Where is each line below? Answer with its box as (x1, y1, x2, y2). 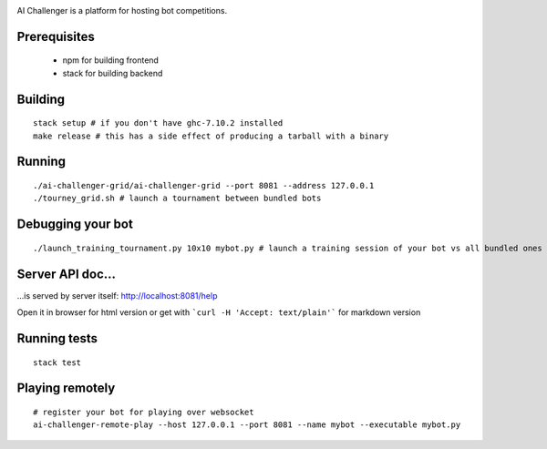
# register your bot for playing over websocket (33, 406, 254, 417)
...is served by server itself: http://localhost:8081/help (16, 290, 218, 301)
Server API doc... (16, 266, 117, 281)
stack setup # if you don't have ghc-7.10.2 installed (33, 118, 284, 128)
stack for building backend (62, 67, 163, 78)
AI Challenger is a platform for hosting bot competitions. (16, 5, 228, 15)
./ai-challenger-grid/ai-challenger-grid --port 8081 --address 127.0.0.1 (33, 180, 375, 190)
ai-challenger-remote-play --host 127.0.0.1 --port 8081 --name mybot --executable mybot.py (33, 420, 461, 430)
